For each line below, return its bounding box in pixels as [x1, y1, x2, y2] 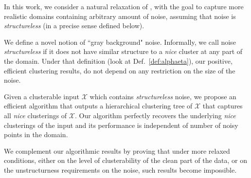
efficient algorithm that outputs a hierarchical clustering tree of [4, 101, 193, 111]
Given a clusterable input [4, 91, 80, 101]
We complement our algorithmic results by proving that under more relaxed [4, 145, 230, 156]
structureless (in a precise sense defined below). [4, 20, 144, 31]
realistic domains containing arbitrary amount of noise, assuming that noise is [4, 11, 236, 21]
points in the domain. [4, 129, 68, 140]
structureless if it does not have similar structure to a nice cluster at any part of [4, 46, 243, 56]
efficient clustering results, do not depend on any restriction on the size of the [4, 65, 235, 75]
